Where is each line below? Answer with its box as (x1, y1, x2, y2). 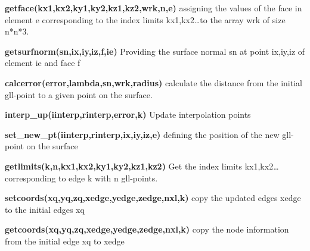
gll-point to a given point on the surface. (5, 88, 153, 101)
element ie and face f (5, 57, 80, 69)
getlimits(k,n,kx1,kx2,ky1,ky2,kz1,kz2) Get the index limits (5, 159, 243, 172)
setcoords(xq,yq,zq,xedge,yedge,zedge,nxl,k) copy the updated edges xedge (5, 192, 301, 204)
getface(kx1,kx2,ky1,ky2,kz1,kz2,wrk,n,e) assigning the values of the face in (5, 2, 302, 14)
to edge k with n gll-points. (58, 171, 158, 184)
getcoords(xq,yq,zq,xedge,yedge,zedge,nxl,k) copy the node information (5, 223, 289, 236)
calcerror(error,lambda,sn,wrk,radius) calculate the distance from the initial (5, 76, 302, 89)
